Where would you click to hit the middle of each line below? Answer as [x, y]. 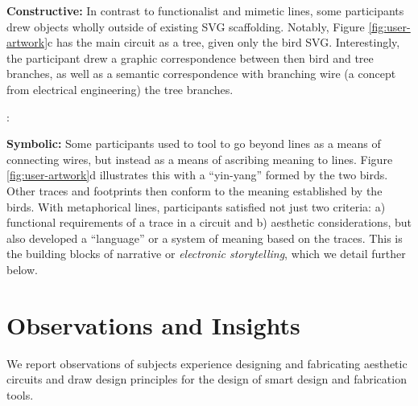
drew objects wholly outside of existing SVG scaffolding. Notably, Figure [186, 26]
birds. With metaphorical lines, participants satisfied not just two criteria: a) [196, 206]
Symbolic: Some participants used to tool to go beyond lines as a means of [194, 144]
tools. [20, 394]
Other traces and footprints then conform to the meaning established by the [195, 190]
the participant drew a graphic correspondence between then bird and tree [190, 57]
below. [22, 269]
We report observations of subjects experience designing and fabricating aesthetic [207, 363]
